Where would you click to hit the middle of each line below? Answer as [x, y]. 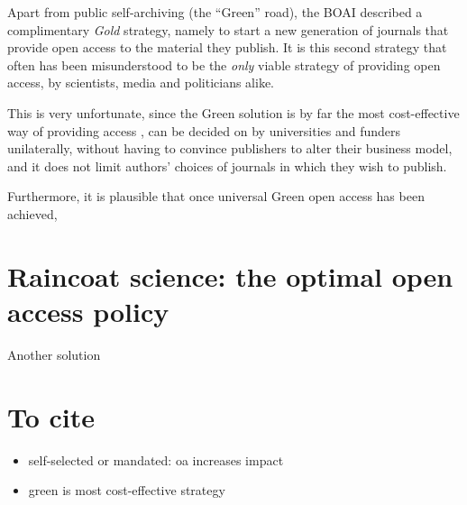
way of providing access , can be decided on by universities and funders [204, 130]
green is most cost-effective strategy [127, 490]
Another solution [54, 354]
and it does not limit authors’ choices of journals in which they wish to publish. [227, 165]
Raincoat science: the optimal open [230, 275]
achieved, [32, 213]
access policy [88, 311]
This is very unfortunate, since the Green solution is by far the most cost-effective [233, 112]
